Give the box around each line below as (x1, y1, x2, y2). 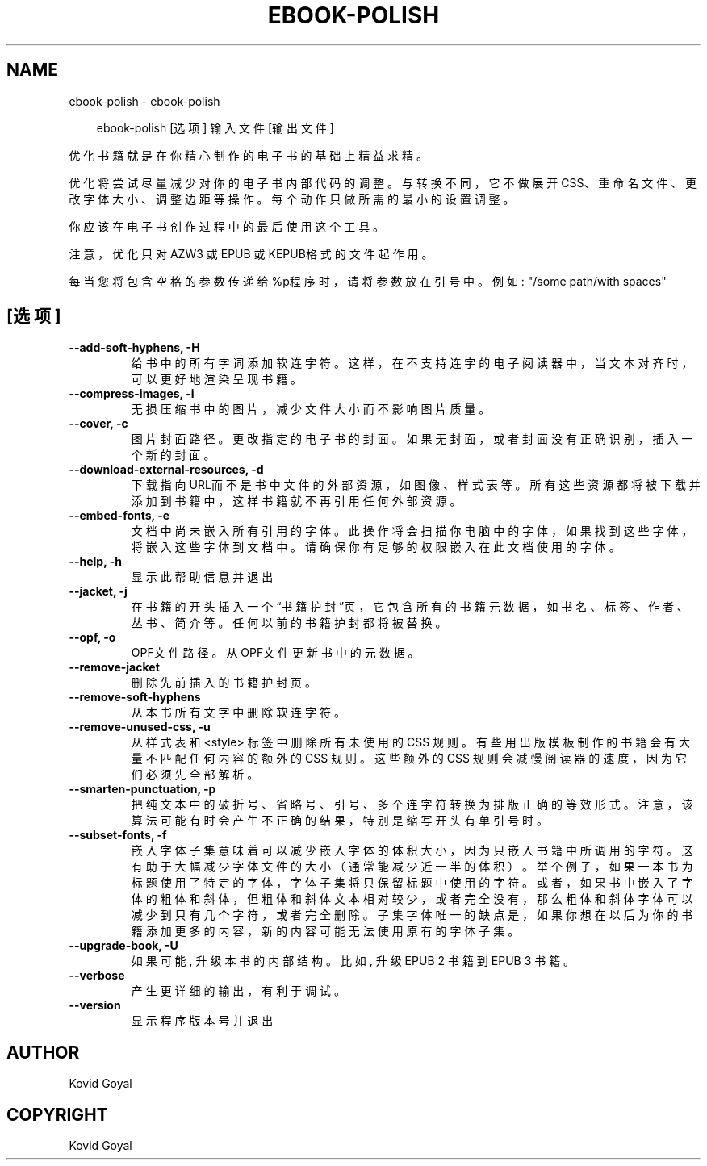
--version (69, 998, 121, 1013)
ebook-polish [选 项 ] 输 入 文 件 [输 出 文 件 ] (96, 120, 334, 135)
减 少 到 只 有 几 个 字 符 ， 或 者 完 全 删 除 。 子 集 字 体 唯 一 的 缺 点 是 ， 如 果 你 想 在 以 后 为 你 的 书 (131, 908, 693, 922)
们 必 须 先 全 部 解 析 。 (131, 767, 259, 782)
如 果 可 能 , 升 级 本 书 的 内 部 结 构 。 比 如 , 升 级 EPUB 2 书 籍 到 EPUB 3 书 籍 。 (131, 954, 575, 968)
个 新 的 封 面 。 (131, 448, 215, 462)
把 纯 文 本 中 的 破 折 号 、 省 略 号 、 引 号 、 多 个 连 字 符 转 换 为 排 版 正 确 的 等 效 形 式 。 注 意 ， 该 (131, 797, 693, 812)
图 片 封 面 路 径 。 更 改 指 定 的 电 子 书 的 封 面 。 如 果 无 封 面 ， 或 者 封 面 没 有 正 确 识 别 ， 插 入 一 (131, 432, 693, 446)
